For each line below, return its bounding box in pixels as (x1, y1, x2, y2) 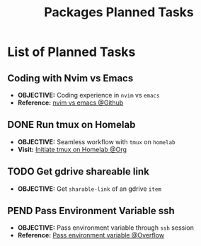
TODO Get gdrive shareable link (7, 165, 150, 177)
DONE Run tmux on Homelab (7, 119, 136, 131)
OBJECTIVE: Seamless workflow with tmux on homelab (17, 137, 176, 146)
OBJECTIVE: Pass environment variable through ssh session (17, 223, 195, 232)
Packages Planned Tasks (43, 4, 194, 20)
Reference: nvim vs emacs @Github (17, 98, 124, 107)
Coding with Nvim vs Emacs (7, 72, 134, 84)
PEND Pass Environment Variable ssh (7, 205, 175, 217)
